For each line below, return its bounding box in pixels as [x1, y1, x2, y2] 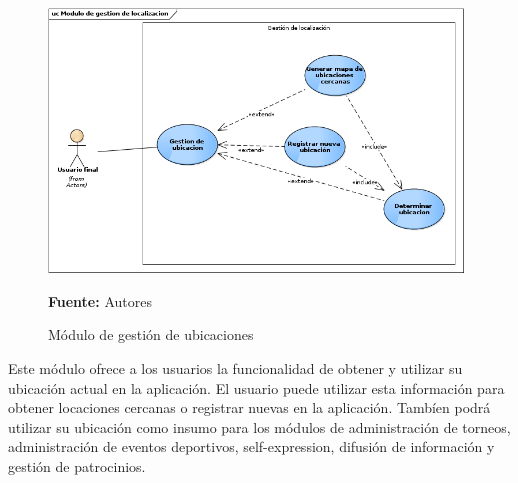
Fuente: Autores [48, 290, 152, 311]
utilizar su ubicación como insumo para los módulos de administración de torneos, [8, 416, 511, 437]
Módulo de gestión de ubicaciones [48, 324, 254, 345]
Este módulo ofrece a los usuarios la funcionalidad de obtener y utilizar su [8, 358, 463, 379]
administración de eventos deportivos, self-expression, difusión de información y [8, 436, 495, 457]
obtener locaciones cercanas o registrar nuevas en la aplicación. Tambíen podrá [8, 397, 491, 418]
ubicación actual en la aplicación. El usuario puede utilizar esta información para [8, 377, 505, 398]
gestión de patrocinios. [8, 455, 146, 476]
